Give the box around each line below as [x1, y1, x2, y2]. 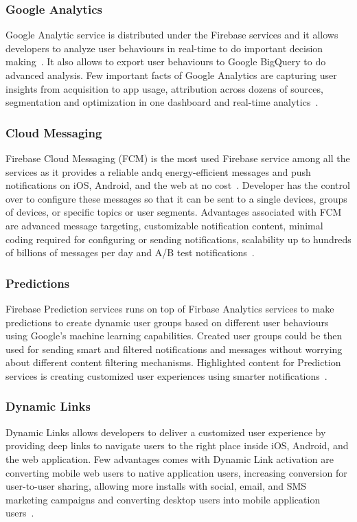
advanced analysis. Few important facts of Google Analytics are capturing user [5, 68, 337, 82]
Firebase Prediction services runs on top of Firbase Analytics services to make [5, 301, 334, 315]
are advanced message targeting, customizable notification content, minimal [5, 218, 323, 232]
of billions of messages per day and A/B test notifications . [5, 245, 255, 260]
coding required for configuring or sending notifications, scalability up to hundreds [5, 231, 352, 246]
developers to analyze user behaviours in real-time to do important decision [5, 41, 323, 55]
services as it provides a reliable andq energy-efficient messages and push [5, 164, 311, 179]
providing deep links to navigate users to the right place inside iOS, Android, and [5, 438, 349, 453]
